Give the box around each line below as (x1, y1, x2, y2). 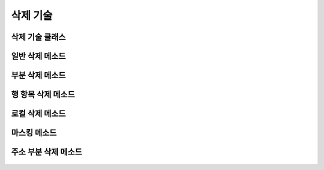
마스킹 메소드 (11, 128, 57, 138)
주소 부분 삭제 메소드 (11, 147, 82, 157)
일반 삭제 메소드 (11, 51, 66, 61)
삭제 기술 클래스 (11, 32, 66, 42)
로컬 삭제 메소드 (11, 109, 66, 119)
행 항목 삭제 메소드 (11, 90, 75, 100)
